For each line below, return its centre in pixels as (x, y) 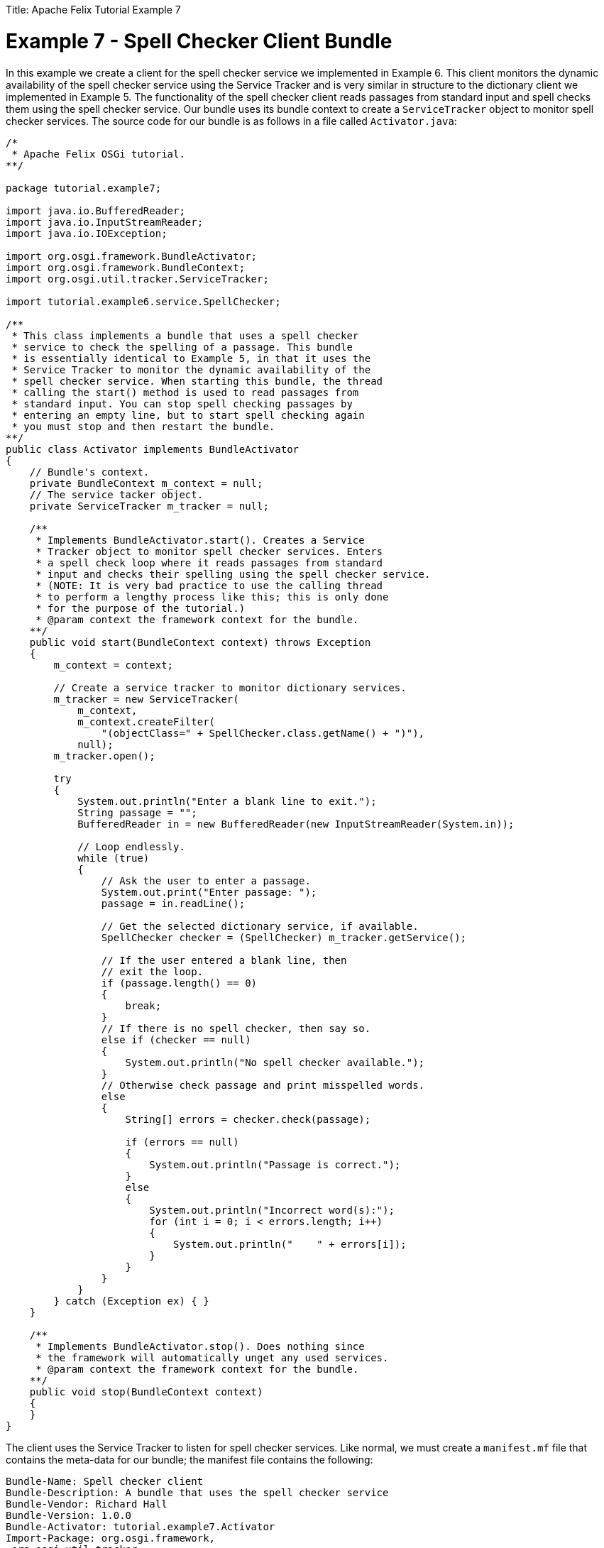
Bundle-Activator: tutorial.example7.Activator (141, 1526)
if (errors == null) (182, 1142)
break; (143, 1005)
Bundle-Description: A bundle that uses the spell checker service (197, 1492)
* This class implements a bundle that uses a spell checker (185, 335)
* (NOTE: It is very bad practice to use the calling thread (209, 585)
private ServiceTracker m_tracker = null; (149, 506)
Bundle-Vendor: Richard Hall (87, 1504)
